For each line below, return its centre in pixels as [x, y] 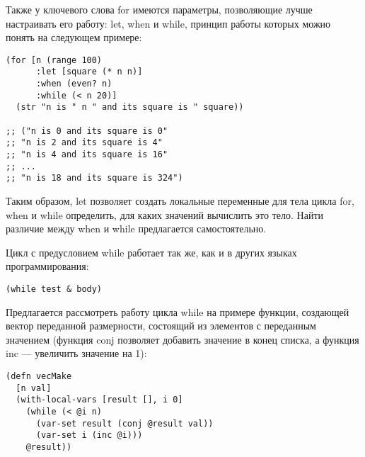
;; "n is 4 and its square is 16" [87, 155]
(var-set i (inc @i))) [89, 435]
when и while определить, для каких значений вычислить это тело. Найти [165, 214]
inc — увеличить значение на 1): [76, 353]
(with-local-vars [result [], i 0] [99, 400]
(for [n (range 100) [54, 60]
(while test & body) [54, 289]
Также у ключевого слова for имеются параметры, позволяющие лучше [159, 9]
